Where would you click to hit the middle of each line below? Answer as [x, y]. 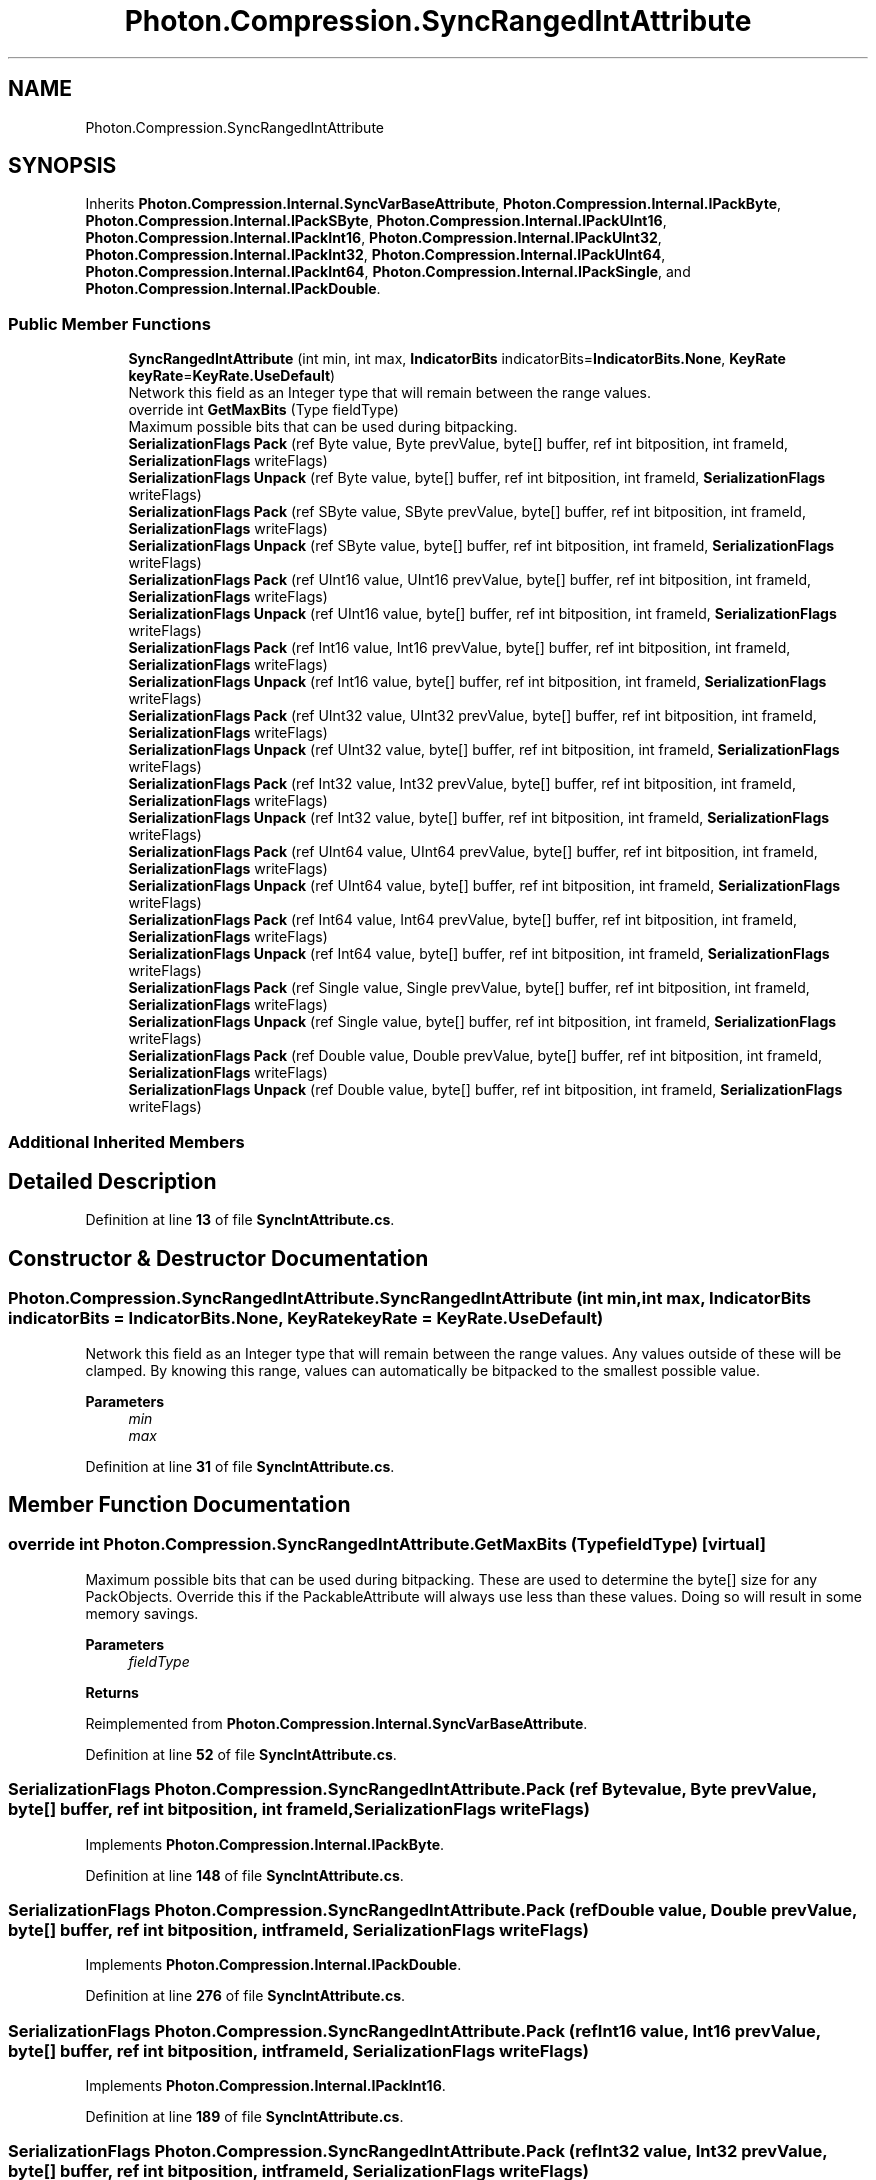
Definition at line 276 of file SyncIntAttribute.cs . [245, 1996]
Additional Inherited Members [126, 1141]
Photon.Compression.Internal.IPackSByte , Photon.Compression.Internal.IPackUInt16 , [376, 221]
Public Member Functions [109, 323]
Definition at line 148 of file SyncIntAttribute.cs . [244, 1875]
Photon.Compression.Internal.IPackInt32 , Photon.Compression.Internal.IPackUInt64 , [375, 255]
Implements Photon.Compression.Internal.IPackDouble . [273, 1965]
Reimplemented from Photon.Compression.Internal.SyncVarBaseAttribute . [336, 1723]
